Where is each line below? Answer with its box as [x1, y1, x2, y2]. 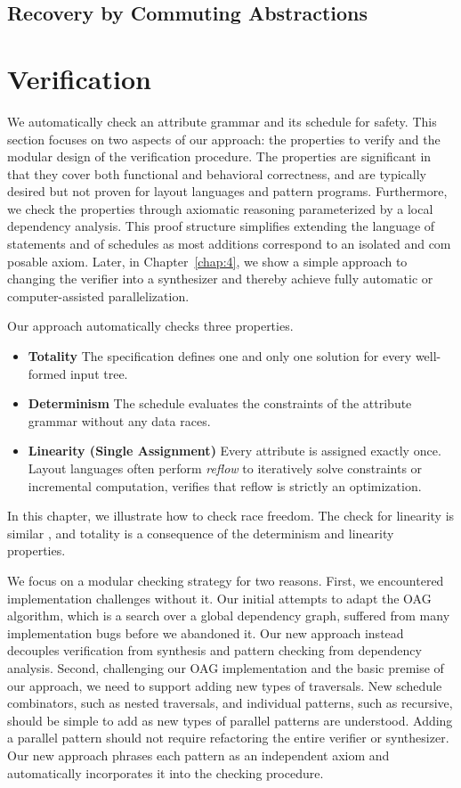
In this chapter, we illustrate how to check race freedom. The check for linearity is [7, 506, 455, 525]
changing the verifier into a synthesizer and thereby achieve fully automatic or [7, 269, 433, 288]
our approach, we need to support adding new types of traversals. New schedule [7, 676, 442, 694]
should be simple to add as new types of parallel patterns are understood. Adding [7, 710, 453, 729]
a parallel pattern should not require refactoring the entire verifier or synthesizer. [7, 728, 449, 747]
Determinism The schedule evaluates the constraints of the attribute [28, 394, 412, 413]
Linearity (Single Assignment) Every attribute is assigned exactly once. [28, 441, 441, 460]
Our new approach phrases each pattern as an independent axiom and [7, 745, 390, 764]
